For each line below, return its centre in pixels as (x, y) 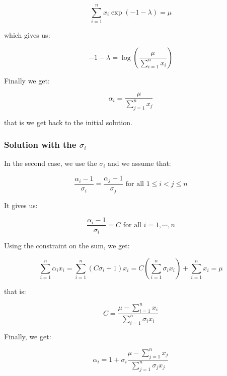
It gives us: (21, 205)
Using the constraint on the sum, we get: (67, 245)
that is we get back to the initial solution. (68, 122)
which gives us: (27, 35)
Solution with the (40, 145)
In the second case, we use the (51, 163)
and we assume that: (139, 163)
